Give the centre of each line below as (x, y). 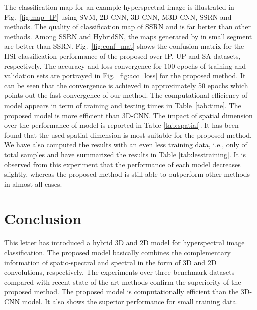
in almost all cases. (33, 184)
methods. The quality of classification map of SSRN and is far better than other (128, 26)
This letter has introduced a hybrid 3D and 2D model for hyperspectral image (124, 242)
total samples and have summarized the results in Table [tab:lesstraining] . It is (125, 154)
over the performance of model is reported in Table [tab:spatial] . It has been (121, 125)
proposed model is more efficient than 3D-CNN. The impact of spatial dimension (128, 115)
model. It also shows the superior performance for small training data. (130, 301)
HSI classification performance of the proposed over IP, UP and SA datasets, (122, 56)
